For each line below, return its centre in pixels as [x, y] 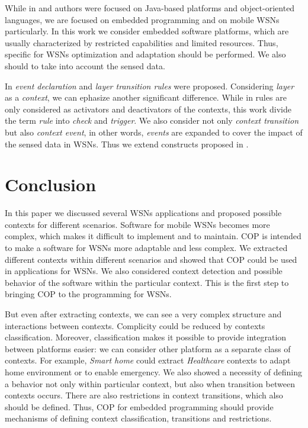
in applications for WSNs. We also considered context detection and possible [144, 271]
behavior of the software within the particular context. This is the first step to [147, 282]
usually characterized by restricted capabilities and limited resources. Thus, [142, 42]
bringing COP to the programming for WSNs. [88, 294]
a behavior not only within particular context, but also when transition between [150, 383]
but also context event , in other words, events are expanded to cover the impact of [154, 132]
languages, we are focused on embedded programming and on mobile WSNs [142, 19]
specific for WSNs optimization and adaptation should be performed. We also [145, 54]
